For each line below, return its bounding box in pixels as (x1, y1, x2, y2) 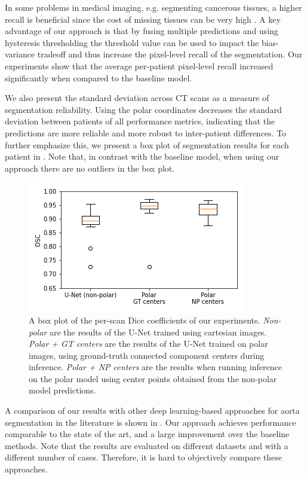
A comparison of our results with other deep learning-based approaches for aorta (5, 404, 300, 417)
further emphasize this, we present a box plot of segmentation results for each (5, 138, 289, 151)
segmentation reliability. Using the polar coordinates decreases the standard (5, 103, 282, 115)
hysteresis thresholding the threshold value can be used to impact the (5, 36, 259, 48)
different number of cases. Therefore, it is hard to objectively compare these (5, 451, 283, 463)
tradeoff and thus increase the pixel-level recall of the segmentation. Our (37, 48, 303, 60)
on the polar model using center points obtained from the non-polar (29, 372, 277, 385)
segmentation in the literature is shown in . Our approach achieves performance (5, 416, 296, 428)
